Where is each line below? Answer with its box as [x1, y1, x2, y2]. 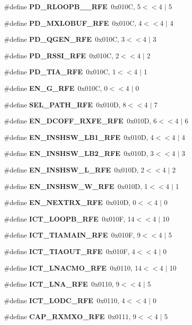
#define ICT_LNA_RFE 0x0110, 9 [4, 279, 120, 289]
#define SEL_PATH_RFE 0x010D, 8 [4, 99, 126, 109]
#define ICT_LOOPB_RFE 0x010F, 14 [4, 213, 135, 223]
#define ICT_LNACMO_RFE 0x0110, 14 [4, 262, 142, 273]
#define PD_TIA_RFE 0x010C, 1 [4, 67, 116, 77]
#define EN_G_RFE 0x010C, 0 [4, 83, 108, 93]
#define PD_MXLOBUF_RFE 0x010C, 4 [4, 17, 142, 28]
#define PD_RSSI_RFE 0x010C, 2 [4, 50, 119, 60]
